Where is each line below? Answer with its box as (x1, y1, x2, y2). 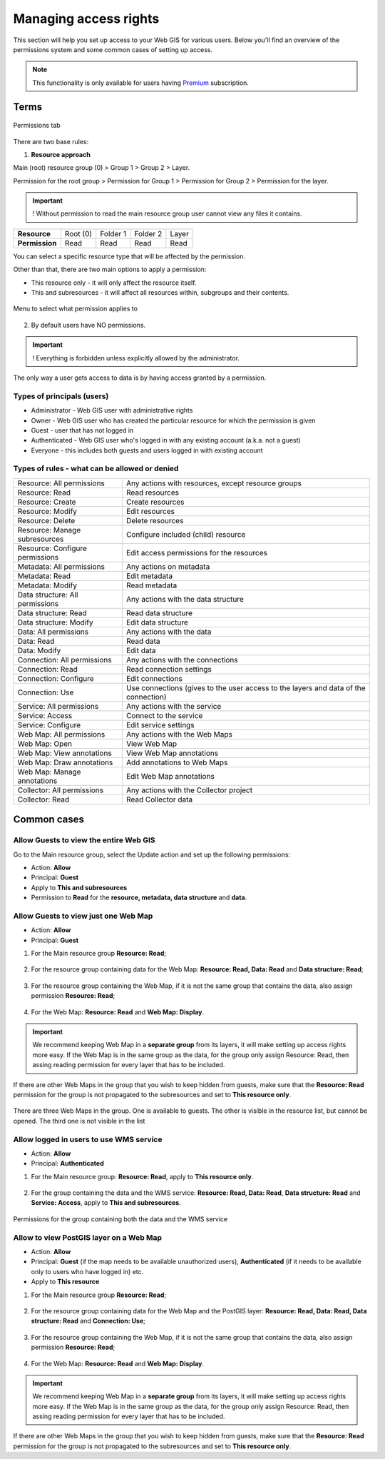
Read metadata (125, 580, 178, 590)
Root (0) (64, 228, 93, 238)
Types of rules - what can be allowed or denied (13, 464, 179, 474)
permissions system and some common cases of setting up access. (13, 45, 213, 54)
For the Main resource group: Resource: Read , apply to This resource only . (31, 1172, 254, 1181)
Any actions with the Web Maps (125, 729, 233, 739)
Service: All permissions (17, 701, 99, 711)
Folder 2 (134, 228, 163, 238)
